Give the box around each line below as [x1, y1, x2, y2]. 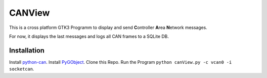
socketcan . [9, 66, 34, 72]
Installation [9, 46, 44, 54]
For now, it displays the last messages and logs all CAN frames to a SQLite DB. [9, 33, 169, 39]
